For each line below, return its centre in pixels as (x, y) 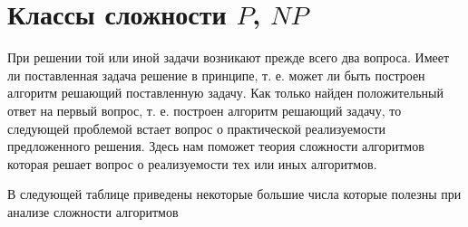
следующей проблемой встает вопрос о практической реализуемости (197, 128)
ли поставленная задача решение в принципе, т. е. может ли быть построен (216, 75)
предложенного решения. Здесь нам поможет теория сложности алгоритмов (216, 146)
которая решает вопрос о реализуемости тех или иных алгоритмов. (192, 163)
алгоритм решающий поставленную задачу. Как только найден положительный (225, 93)
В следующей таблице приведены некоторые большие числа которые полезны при (234, 194)
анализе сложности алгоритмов (93, 211)
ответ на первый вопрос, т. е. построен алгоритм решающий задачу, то (205, 110)
